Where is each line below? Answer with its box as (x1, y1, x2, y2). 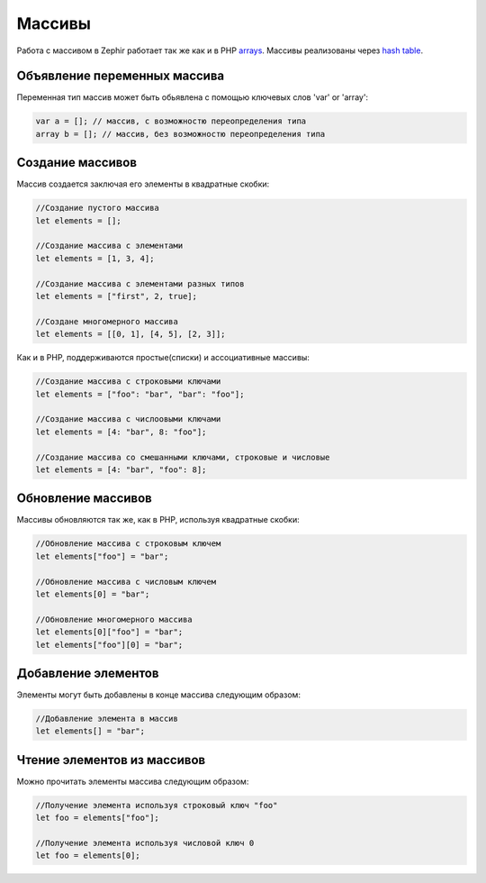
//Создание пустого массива (35, 203, 159, 214)
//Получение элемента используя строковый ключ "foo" (35, 800, 278, 810)
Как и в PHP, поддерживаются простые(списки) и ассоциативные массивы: (16, 352, 310, 363)
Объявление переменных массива (16, 68, 225, 84)
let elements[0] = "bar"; (35, 588, 150, 599)
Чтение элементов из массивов (16, 752, 206, 768)
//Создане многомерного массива (35, 316, 179, 326)
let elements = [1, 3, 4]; (35, 253, 155, 263)
